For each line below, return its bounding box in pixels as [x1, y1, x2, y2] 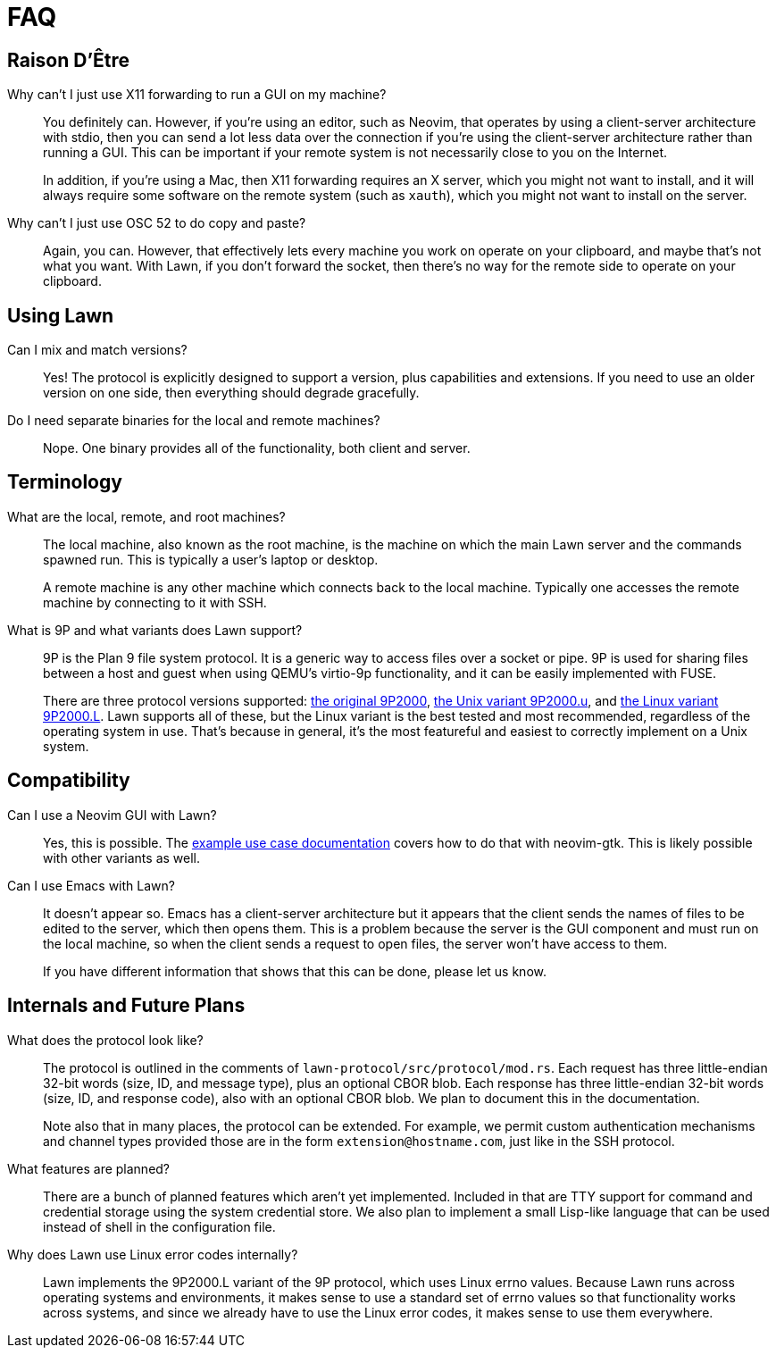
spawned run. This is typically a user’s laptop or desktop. [43, 551, 379, 567]
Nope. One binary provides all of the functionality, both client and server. [43, 440, 471, 456]
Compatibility [7, 769, 130, 792]
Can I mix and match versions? [7, 342, 188, 358]
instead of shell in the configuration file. [43, 1218, 276, 1234]
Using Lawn [7, 304, 114, 327]
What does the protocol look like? [7, 1032, 204, 1048]
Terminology [7, 471, 122, 494]
